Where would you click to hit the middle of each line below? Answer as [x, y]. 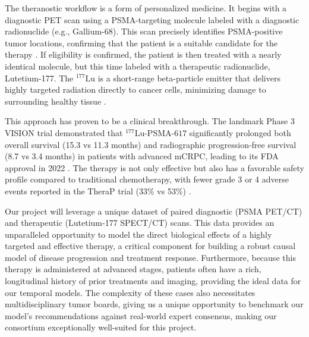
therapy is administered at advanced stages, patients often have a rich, [133, 269]
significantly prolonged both [240, 132]
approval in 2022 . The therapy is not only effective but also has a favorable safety [155, 167]
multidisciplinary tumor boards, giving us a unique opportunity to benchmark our [154, 304]
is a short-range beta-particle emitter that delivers [189, 78]
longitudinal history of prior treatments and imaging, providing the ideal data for [153, 281]
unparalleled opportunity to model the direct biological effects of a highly [138, 234]
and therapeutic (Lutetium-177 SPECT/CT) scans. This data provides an [140, 223]
